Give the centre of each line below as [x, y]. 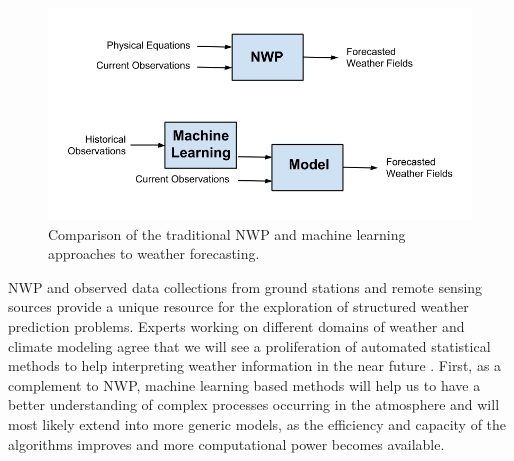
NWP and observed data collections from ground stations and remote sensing [245, 286]
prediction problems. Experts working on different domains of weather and [236, 325]
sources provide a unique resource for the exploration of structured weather [238, 306]
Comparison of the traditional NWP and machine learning [227, 233]
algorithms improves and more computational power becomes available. [226, 443]
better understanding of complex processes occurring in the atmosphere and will [254, 404]
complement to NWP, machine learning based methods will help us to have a [244, 384]
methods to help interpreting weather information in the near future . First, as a [255, 365]
